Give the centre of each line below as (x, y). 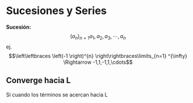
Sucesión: (19, 27)
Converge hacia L (38, 80)
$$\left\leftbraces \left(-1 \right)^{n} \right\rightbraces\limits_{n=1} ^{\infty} (98, 56)
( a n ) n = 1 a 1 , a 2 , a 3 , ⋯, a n (98, 37)
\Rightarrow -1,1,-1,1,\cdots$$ (98, 62)
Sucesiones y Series (56, 11)
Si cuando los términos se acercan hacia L (57, 94)
